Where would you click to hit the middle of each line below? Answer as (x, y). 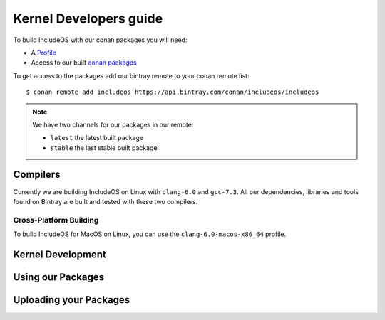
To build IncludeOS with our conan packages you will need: (100, 40)
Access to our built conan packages (84, 63)
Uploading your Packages (72, 300)
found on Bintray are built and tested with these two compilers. (106, 201)
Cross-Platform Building (56, 220)
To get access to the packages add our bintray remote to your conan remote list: (131, 75)
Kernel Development (60, 254)
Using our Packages (59, 277)
